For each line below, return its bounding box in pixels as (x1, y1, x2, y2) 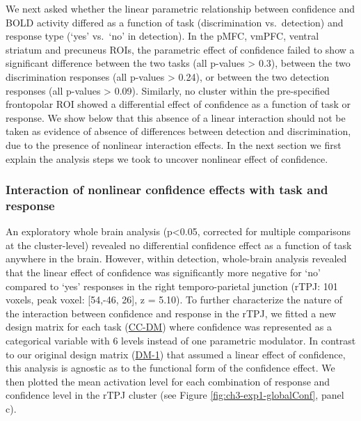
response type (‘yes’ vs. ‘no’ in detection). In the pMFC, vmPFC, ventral (6, 29, 319, 43)
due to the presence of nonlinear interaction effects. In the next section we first (6, 137, 342, 152)
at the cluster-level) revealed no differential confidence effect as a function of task (6, 237, 352, 252)
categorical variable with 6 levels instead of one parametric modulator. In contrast (6, 333, 356, 348)
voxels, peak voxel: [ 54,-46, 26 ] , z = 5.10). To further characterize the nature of (6, 292, 343, 307)
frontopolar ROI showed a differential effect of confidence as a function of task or (6, 97, 351, 111)
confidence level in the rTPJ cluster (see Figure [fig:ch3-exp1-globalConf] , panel (6, 388, 344, 402)
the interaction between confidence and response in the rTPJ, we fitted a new (6, 305, 337, 320)
